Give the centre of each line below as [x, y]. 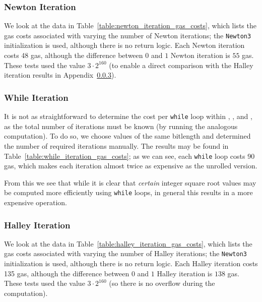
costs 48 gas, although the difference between [74, 55]
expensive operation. [36, 202]
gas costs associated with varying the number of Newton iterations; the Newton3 [128, 35]
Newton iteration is [200, 55]
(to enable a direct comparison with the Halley [181, 65]
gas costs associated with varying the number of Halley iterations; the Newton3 [125, 253]
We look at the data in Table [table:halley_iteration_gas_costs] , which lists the [128, 243]
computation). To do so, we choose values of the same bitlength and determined [127, 136]
